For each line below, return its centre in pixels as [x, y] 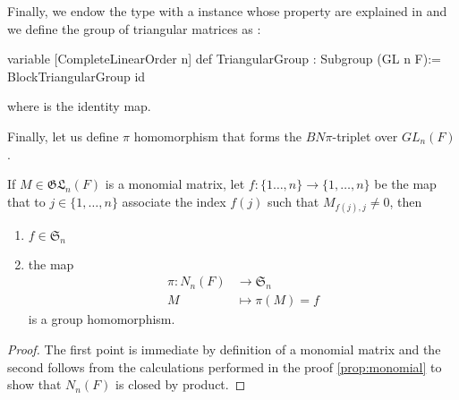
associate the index [174, 201]
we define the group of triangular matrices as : [134, 28]
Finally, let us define [63, 136]
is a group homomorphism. [102, 319]
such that [293, 201]
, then [406, 201]
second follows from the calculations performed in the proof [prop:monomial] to [225, 366]
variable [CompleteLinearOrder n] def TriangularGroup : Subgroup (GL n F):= [224, 59]
